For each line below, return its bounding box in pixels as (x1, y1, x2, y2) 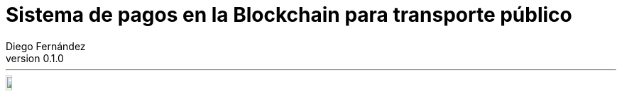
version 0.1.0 (6, 52, 64, 64)
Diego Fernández (6, 40, 86, 52)
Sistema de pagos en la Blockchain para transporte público (6, 3, 572, 27)
